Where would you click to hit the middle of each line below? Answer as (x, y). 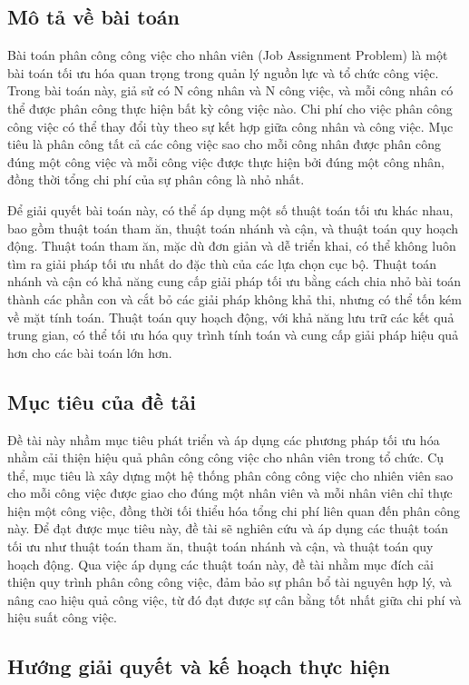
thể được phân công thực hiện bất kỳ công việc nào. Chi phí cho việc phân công (230, 108)
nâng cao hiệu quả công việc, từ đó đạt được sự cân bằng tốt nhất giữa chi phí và (234, 599)
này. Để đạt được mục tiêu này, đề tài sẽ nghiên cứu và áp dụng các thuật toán (228, 528)
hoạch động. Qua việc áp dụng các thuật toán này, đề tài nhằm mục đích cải (220, 564)
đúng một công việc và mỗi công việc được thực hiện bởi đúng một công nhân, (226, 161)
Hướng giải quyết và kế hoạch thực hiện (199, 666)
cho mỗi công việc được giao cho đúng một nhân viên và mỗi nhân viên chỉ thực (230, 493)
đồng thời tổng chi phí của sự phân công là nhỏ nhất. (156, 179)
